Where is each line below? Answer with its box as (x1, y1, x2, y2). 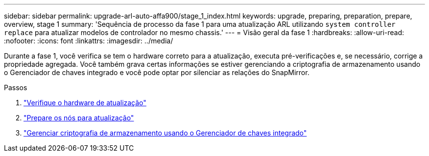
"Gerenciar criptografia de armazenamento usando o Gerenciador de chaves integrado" (24, 129, 307, 137)
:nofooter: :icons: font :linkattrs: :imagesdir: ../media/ (4, 37, 173, 45)
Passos (4, 83, 27, 92)
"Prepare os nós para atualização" (24, 114, 134, 122)
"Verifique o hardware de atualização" (24, 98, 146, 107)
